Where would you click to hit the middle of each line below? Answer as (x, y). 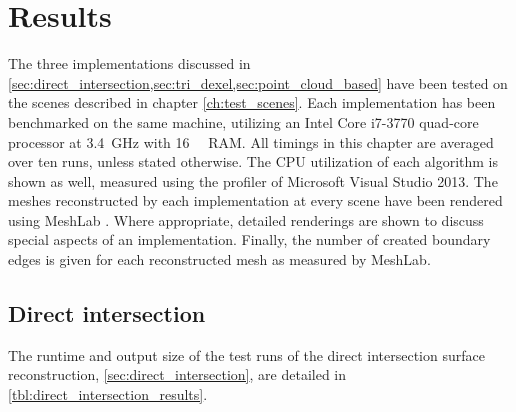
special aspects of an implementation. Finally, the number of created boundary (249, 239)
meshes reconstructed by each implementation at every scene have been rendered (255, 200)
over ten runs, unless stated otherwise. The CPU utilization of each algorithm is (253, 161)
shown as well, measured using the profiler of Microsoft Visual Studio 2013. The (253, 180)
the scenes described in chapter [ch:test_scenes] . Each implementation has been (252, 102)
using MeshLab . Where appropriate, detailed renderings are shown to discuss (246, 219)
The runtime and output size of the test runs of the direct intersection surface (246, 354)
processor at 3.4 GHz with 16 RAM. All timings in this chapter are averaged (251, 141)
